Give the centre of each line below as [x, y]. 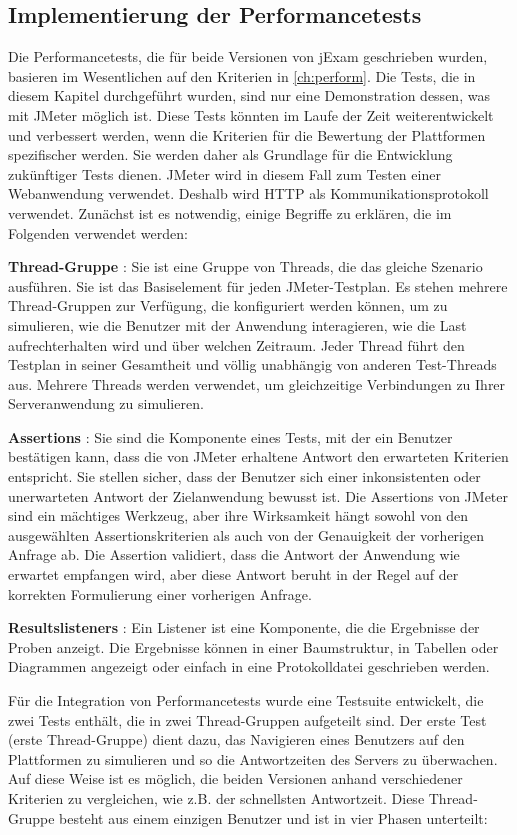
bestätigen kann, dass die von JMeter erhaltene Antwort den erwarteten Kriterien [258, 456]
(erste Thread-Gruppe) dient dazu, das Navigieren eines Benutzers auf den [236, 739]
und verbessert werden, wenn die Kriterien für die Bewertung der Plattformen [247, 134]
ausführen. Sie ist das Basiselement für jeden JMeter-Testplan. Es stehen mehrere [258, 285]
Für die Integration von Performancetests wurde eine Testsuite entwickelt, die [246, 700]
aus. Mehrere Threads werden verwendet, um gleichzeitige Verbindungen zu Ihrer [257, 383]
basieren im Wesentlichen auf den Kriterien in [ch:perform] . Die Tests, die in [242, 75]
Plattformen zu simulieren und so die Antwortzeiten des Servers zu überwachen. [253, 758]
